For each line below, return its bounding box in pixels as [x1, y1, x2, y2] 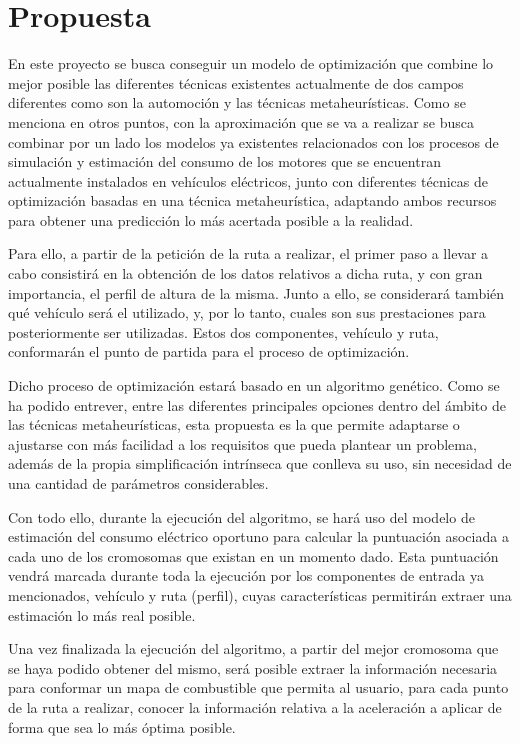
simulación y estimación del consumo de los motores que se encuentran [8, 151, 441, 172]
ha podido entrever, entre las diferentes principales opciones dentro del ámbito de [8, 394, 506, 415]
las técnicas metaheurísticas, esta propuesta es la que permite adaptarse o [8, 414, 460, 435]
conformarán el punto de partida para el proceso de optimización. [8, 341, 410, 362]
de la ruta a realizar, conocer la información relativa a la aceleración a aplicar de [8, 696, 502, 717]
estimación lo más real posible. [8, 604, 196, 625]
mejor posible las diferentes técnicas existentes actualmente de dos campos [8, 72, 464, 93]
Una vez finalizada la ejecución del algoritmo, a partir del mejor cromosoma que [8, 638, 499, 659]
